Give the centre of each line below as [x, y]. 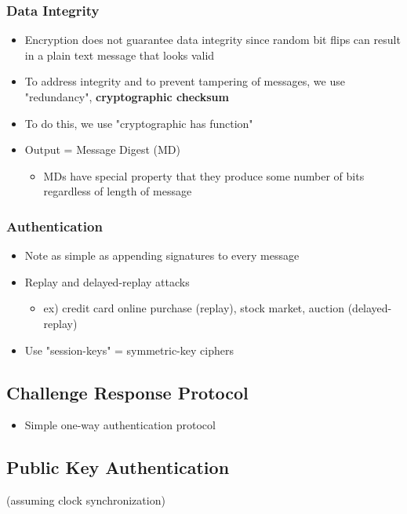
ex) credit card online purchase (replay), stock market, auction [194, 308]
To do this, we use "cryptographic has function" [139, 123]
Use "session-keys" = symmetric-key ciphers [129, 350]
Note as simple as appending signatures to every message [162, 255]
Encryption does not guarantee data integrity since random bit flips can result [213, 40]
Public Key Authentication [118, 467]
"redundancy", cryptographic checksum [127, 97]
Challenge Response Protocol [127, 392]
